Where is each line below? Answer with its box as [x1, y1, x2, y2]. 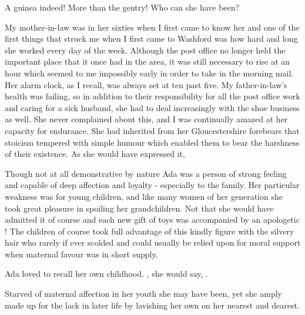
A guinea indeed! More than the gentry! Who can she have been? [5, 1, 240, 13]
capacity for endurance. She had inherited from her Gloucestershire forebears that [5, 124, 300, 136]
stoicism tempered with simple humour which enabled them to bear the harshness [5, 136, 300, 148]
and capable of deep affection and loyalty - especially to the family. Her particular [5, 179, 300, 191]
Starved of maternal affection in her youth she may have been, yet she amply [5, 287, 282, 300]
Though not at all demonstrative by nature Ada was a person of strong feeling [5, 167, 287, 179]
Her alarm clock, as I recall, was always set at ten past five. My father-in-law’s [5, 78, 287, 91]
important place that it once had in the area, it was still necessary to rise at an [5, 55, 290, 68]
